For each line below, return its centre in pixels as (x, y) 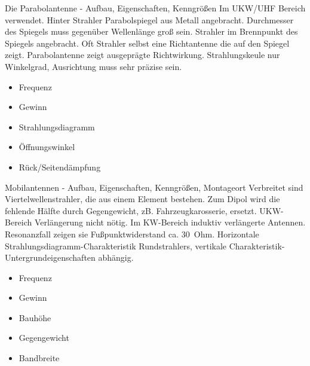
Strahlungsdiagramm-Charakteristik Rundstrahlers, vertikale (116, 245)
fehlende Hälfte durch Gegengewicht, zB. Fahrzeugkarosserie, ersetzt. (131, 210)
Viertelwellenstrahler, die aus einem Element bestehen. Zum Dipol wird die (142, 199)
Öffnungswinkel (47, 147)
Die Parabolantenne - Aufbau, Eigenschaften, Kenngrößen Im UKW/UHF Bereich (155, 8)
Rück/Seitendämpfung (60, 167)
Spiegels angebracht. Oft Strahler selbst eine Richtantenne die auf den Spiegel (147, 43)
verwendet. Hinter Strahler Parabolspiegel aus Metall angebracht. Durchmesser (149, 19)
